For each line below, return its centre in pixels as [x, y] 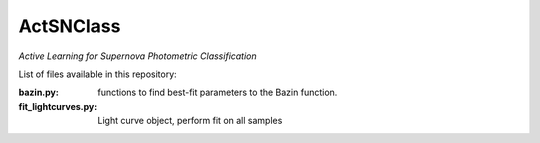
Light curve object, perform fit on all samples [190, 121]
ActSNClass [69, 26]
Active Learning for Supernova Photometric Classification [137, 56]
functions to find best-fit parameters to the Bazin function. [217, 92]
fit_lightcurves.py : [58, 106]
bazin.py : [38, 92]
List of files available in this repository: [97, 74]
